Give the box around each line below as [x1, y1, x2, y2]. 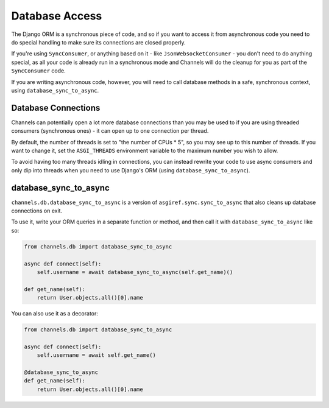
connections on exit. [11, 207, 63, 214]
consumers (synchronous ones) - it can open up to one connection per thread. [11, 127, 209, 135]
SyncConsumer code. [11, 67, 66, 74]
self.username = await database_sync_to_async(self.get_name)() [37, 269, 233, 275]
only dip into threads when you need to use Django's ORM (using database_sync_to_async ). [11, 166, 250, 174]
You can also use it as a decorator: [11, 310, 99, 317]
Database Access [11, 9, 102, 23]
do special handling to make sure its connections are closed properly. [11, 38, 186, 46]
